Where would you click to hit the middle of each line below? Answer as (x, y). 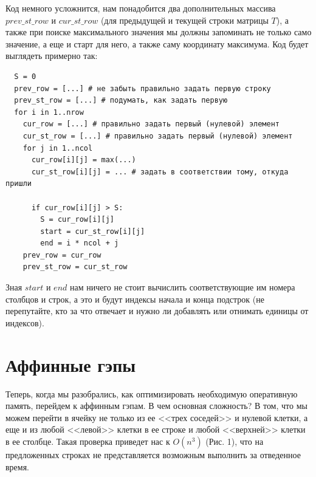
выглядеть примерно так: (52, 56)
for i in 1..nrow (49, 112)
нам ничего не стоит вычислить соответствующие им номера (182, 287)
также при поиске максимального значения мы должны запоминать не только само (159, 32)
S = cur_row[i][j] (77, 220)
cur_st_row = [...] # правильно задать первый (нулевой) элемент (158, 136)
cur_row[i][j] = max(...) (84, 160)
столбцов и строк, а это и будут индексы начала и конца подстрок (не (135, 299)
